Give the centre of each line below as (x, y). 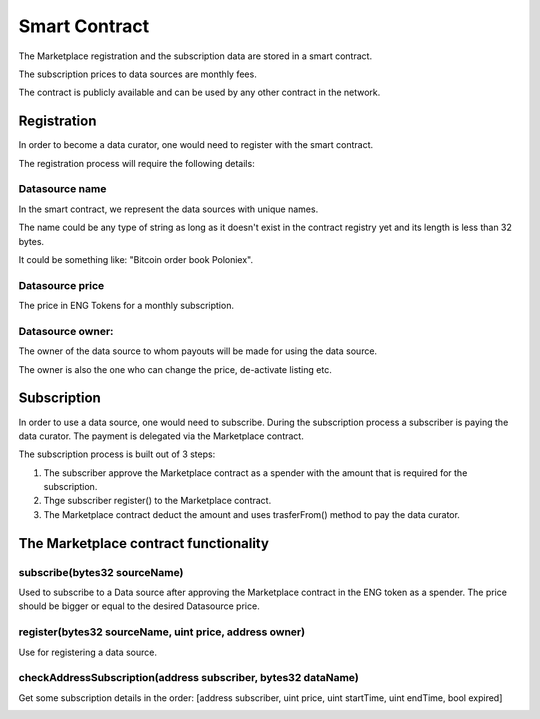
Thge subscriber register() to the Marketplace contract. (157, 501)
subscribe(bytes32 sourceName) (101, 572)
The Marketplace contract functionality (144, 543)
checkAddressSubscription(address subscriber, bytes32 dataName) (188, 678)
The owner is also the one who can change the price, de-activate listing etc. (175, 369)
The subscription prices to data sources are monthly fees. (137, 74)
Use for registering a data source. (88, 652)
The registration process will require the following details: (136, 163)
